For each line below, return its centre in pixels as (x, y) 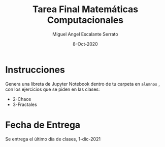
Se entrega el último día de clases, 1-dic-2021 (53, 139)
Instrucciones (35, 70)
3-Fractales (25, 104)
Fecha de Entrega (43, 125)
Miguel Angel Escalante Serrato (85, 34)
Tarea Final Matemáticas (85, 9)
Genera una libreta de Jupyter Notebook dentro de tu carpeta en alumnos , (82, 84)
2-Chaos (22, 99)
